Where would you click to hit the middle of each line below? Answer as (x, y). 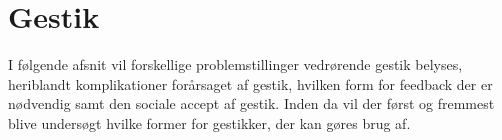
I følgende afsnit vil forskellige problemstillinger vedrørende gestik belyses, (235, 64)
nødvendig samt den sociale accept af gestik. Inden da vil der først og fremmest (251, 103)
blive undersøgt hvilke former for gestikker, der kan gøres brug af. (209, 122)
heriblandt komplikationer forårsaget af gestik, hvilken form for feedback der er (250, 83)
